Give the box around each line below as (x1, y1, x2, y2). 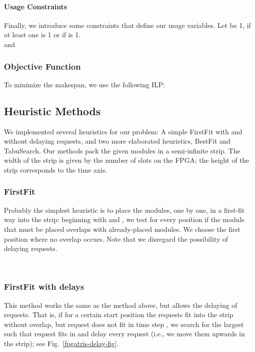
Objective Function (4, 60, 81, 72)
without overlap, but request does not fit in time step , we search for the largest (4, 319, 244, 329)
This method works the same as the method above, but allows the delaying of (4, 300, 237, 310)
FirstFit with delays (4, 280, 84, 293)
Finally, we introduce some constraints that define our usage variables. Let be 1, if (4, 20, 251, 30)
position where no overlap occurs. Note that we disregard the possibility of (4, 233, 228, 244)
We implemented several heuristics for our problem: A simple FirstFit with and (4, 126, 242, 136)
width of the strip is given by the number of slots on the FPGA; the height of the (4, 155, 249, 165)
